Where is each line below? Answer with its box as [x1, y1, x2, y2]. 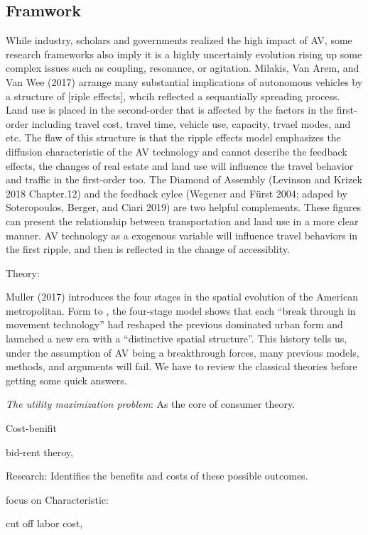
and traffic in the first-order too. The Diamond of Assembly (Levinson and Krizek [6, 172, 362, 187]
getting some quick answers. [6, 372, 127, 387]
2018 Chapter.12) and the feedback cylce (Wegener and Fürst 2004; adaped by [6, 185, 347, 200]
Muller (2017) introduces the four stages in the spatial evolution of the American [6, 289, 358, 304]
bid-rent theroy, [6, 444, 73, 459]
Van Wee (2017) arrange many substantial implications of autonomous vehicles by [6, 74, 363, 89]
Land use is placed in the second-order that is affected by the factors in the [6, 102, 334, 117]
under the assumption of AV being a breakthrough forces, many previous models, [6, 345, 359, 360]
